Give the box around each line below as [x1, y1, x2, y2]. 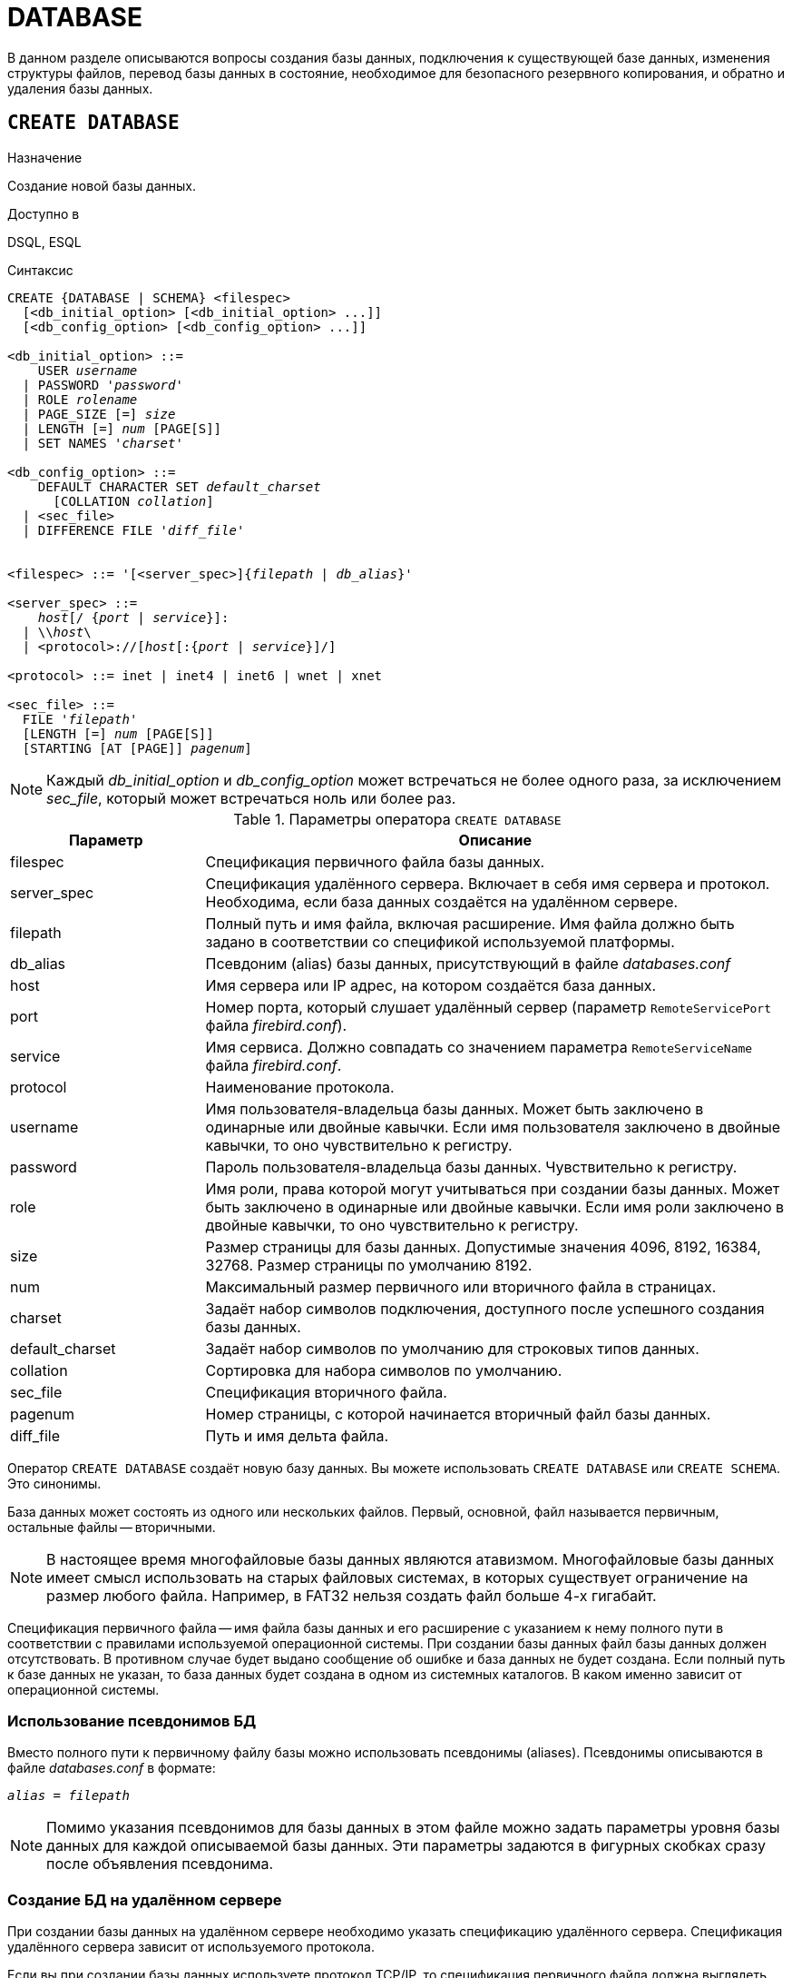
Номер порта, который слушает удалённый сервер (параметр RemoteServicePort [205, 997, 771, 1016]
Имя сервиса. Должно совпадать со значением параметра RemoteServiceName [205, 1037, 753, 1056]
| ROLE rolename [22, 391, 138, 407]
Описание [458, 830, 532, 849]
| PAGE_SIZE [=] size [22, 406, 176, 421]
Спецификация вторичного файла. [205, 1382, 447, 1401]
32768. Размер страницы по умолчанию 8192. [205, 1255, 533, 1274]
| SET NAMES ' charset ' [22, 435, 183, 450]
